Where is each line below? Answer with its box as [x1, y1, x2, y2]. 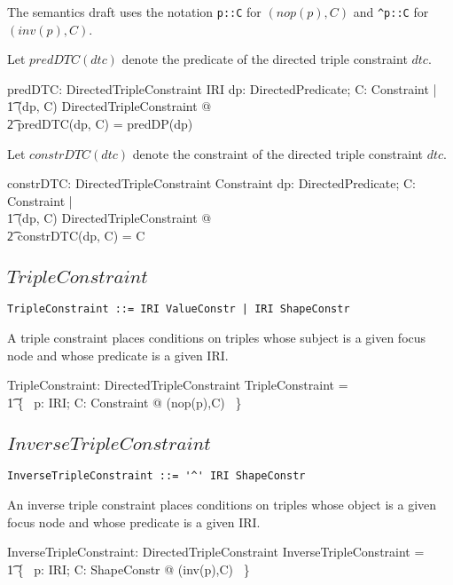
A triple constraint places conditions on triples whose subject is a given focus [7, 328, 426, 347]
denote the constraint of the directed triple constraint [132, 144, 424, 162]
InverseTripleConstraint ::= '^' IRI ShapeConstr [7, 470, 306, 483]
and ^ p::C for [353, 3, 429, 20]
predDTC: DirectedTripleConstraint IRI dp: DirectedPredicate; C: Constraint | [7, 79, 437, 98]
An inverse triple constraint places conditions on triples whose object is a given [7, 494, 437, 513]
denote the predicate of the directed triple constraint [121, 50, 408, 68]
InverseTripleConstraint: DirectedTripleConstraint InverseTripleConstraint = [7, 542, 425, 561]
